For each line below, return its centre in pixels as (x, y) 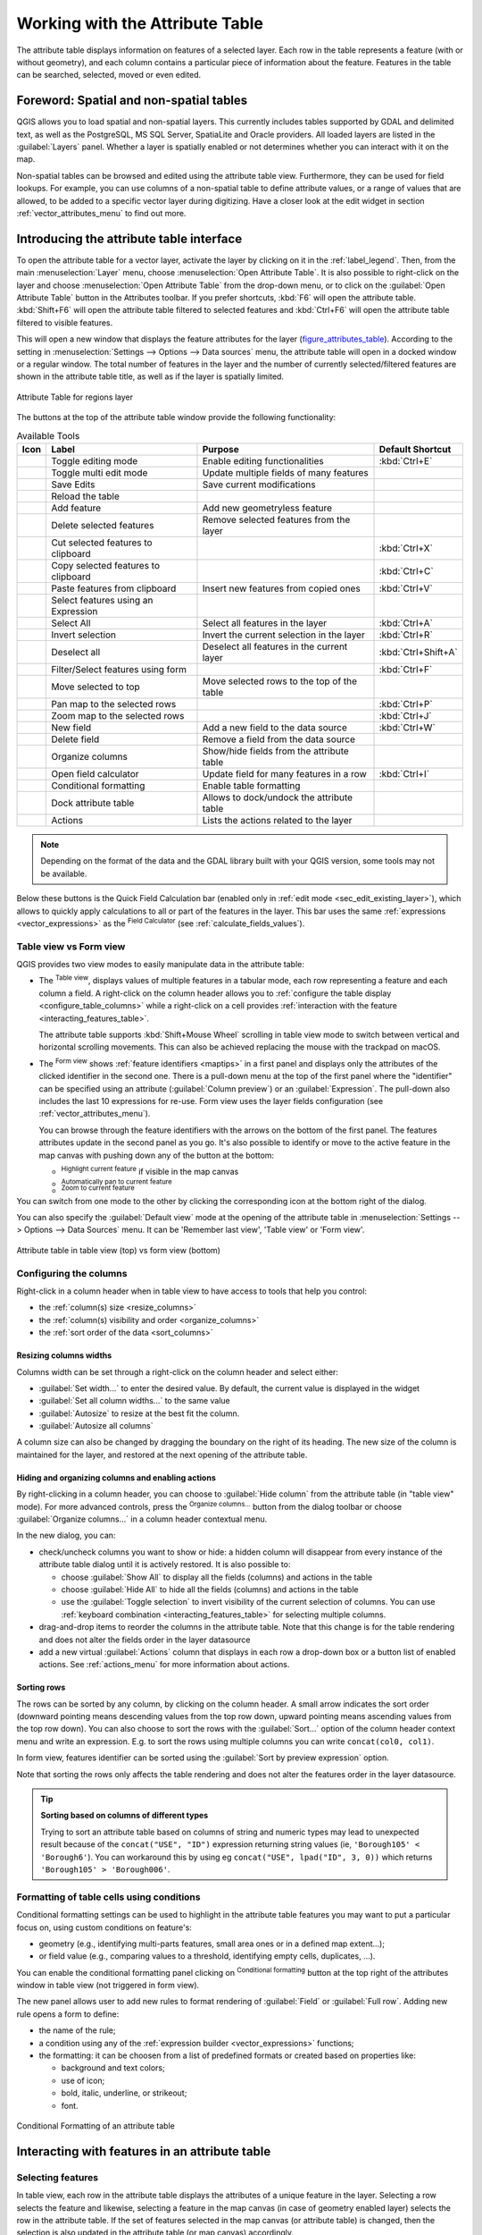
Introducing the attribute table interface (129, 238)
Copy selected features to (105, 565)
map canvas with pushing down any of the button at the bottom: (157, 1155)
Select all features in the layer (265, 623)
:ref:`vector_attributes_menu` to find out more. (101, 213)
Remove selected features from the (276, 519)
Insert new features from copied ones (281, 588)
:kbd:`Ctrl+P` (406, 704)
